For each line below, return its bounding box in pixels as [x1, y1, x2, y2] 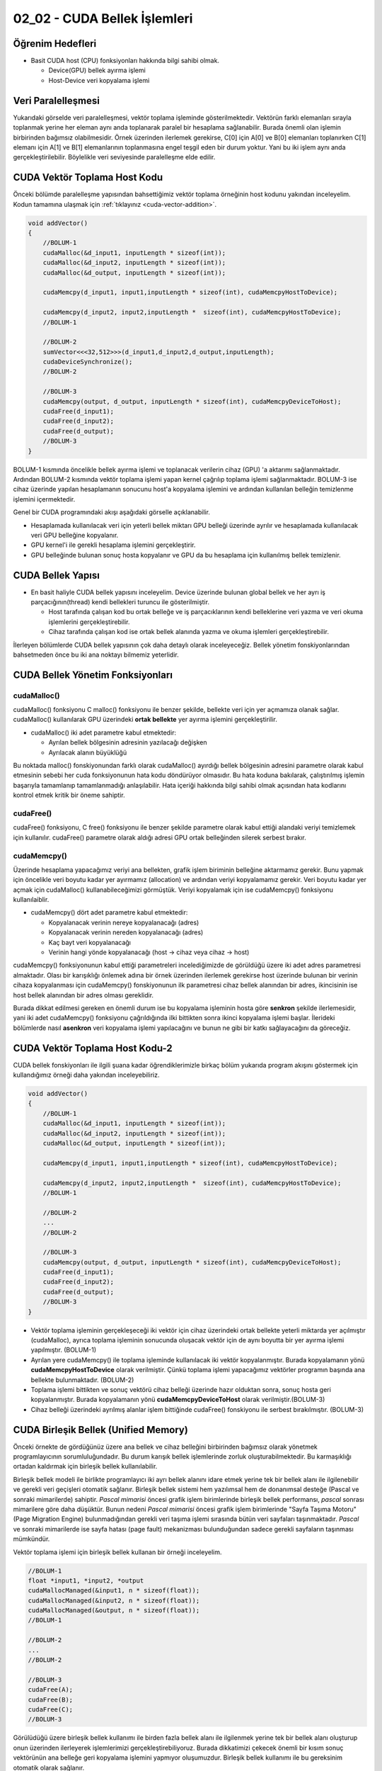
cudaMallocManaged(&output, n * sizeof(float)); [28, 1607, 200, 1614]
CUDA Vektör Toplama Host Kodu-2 [13, 1042, 173, 1054]
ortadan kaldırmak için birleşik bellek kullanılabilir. [13, 1462, 158, 1471]
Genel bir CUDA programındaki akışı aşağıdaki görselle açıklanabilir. [13, 508, 210, 516]
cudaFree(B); [28, 1695, 74, 1704]
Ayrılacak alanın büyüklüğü [48, 748, 127, 757]
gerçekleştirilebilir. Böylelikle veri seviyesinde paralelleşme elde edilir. [13, 153, 216, 162]
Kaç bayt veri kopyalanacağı [48, 938, 131, 946]
